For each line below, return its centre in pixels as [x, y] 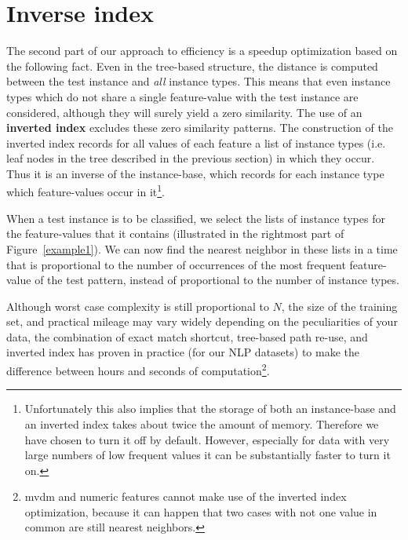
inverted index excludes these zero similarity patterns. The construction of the [200, 128]
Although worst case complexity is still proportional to [138, 306]
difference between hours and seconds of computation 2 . [138, 369]
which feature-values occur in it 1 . [86, 191]
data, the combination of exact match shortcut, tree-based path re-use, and [187, 336]
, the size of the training [339, 306]
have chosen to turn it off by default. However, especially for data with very [207, 439]
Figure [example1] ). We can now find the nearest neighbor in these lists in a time [202, 248]
